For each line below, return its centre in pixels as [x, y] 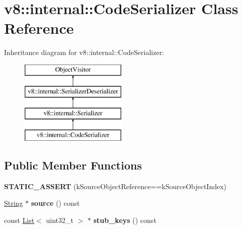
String [14, 203]
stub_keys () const [125, 220]
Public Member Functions [73, 165]
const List [19, 220]
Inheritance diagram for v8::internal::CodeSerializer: [84, 52]
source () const [55, 203]
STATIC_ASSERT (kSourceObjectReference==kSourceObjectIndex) [115, 186]
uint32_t [60, 220]
